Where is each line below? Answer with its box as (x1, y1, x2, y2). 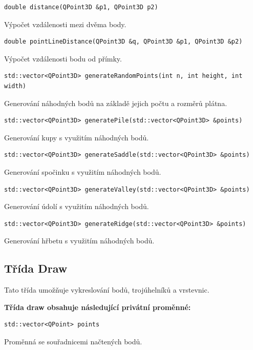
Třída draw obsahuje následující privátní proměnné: (4, 301, 191, 312)
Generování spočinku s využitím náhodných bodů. (4, 166, 161, 177)
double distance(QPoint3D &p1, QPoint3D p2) (4, 4, 158, 11)
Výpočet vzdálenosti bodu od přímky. (4, 53, 122, 64)
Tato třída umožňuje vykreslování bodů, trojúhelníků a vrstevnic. (4, 284, 209, 295)
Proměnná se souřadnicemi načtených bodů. (4, 336, 142, 346)
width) (4, 82, 26, 90)
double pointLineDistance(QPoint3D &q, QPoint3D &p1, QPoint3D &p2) (4, 38, 243, 46)
